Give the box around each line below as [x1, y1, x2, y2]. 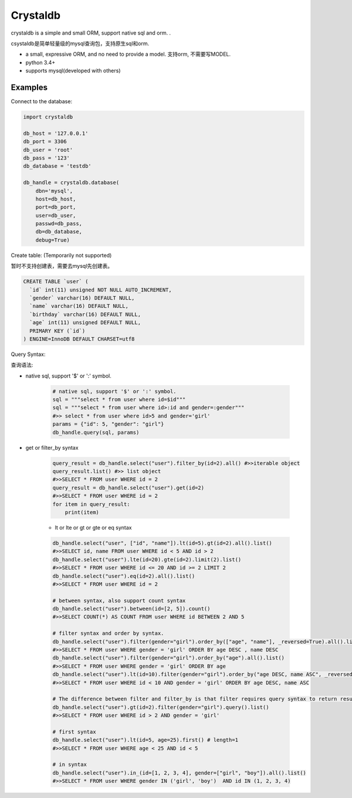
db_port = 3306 [23, 138, 67, 145]
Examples [11, 82, 48, 92]
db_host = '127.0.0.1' [23, 130, 89, 137]
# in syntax [52, 761, 87, 768]
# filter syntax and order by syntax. [52, 630, 164, 637]
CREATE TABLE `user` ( [23, 279, 89, 285]
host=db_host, [35, 195, 76, 202]
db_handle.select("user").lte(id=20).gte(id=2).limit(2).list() [52, 556, 242, 563]
